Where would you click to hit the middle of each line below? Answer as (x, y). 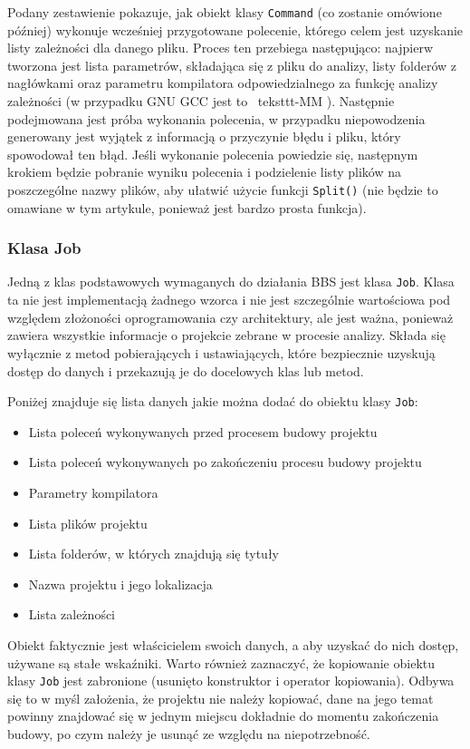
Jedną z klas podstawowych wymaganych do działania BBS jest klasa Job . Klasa (231, 282)
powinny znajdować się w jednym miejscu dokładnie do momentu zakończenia (223, 716)
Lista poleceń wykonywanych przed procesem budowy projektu (203, 431)
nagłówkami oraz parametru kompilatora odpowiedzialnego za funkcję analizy (223, 83)
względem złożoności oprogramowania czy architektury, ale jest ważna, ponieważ (230, 317)
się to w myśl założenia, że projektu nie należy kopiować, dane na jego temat (221, 698)
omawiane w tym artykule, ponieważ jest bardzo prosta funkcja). (187, 207)
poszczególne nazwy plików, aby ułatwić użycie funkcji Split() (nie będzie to (223, 190)
